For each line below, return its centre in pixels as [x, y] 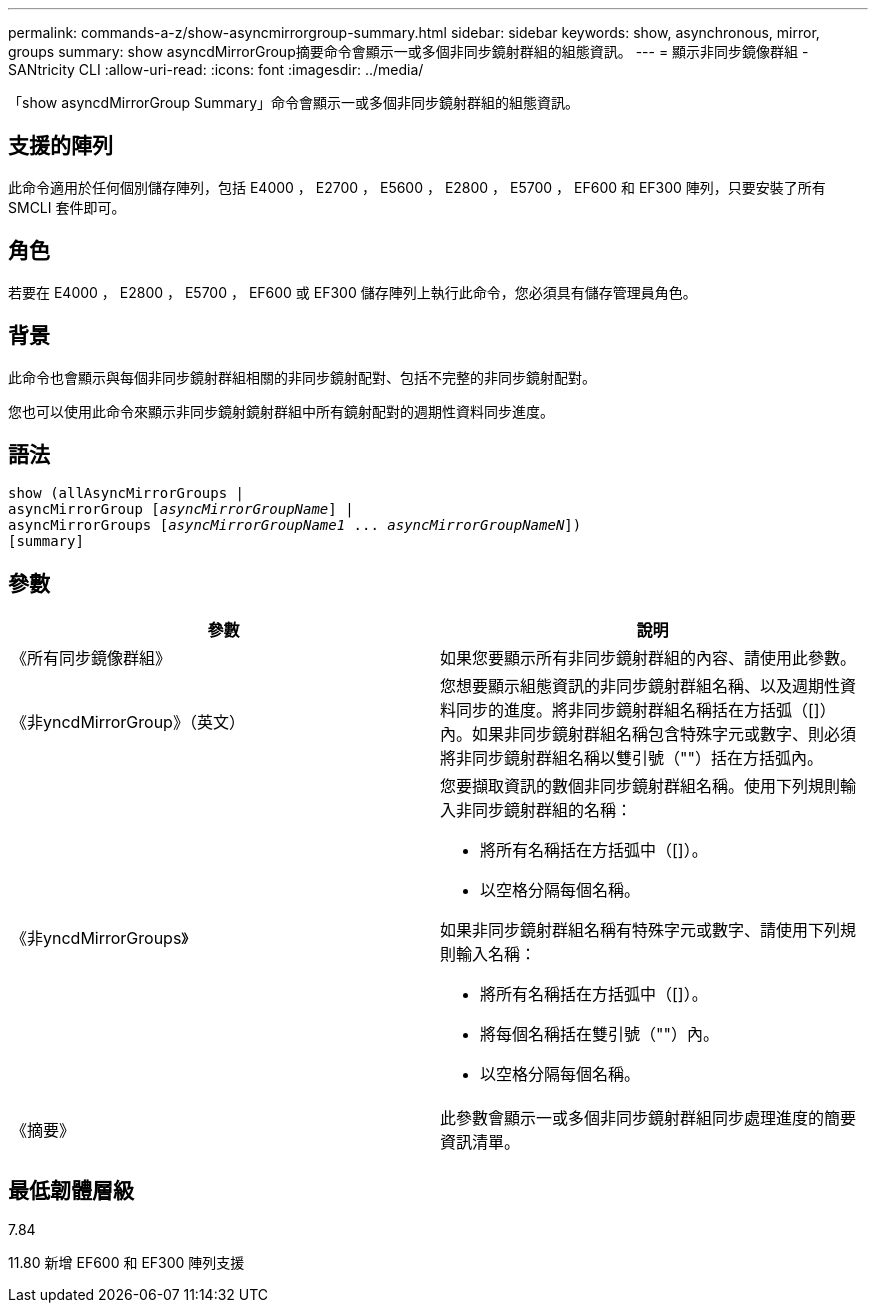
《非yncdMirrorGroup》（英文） [128, 722]
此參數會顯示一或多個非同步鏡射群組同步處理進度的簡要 [648, 1118]
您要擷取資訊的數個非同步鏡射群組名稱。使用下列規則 [640, 786]
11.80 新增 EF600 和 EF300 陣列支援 [126, 1263]
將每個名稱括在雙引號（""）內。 [599, 1034]
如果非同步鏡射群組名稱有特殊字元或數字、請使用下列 [640, 930]
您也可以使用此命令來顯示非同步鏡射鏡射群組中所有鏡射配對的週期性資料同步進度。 [281, 411]
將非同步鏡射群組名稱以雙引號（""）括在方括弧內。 [631, 758]
